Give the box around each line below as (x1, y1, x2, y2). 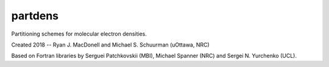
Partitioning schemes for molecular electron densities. (11, 30, 147, 37)
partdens (11, 9, 59, 22)
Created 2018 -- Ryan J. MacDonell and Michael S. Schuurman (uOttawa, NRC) (11, 41, 210, 48)
